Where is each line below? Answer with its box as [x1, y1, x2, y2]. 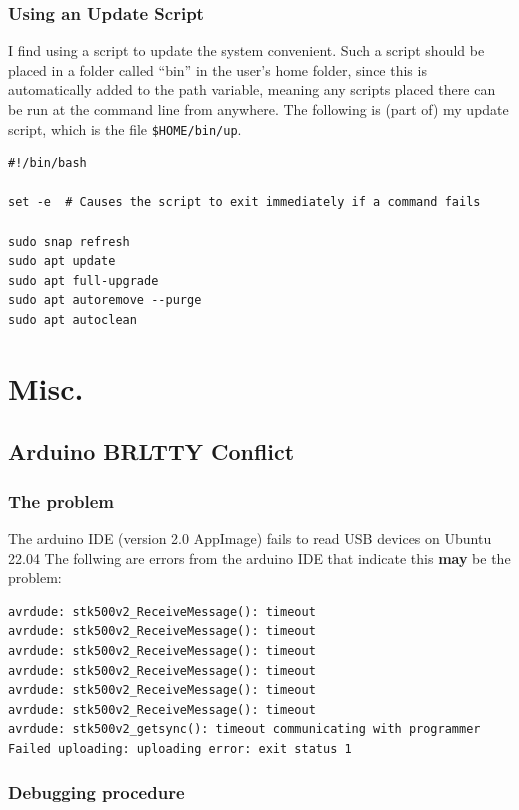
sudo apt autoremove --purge [8, 293, 202, 308]
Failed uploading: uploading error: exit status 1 [8, 741, 352, 756]
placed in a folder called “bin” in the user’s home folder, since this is [8, 59, 427, 80]
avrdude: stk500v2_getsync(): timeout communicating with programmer [8, 722, 481, 737]
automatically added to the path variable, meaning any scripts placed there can [8, 79, 496, 100]
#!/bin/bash [8, 156, 87, 171]
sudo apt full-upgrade [8, 273, 159, 288]
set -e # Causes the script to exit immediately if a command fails [8, 195, 481, 210]
